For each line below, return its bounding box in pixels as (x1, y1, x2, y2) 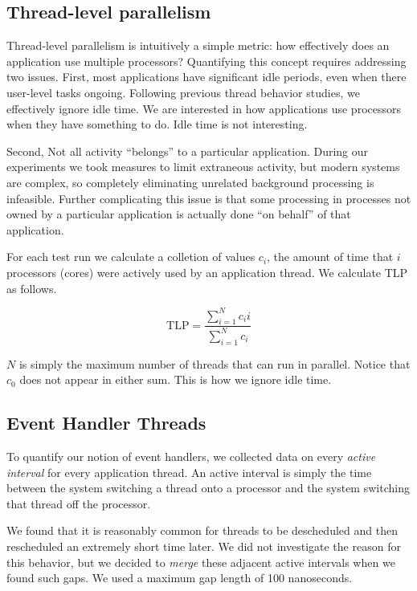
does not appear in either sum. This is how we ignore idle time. (19, 371, 332, 388)
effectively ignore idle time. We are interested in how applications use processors (6, 100, 401, 116)
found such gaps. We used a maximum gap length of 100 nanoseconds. (6, 569, 353, 586)
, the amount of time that (267, 248, 394, 265)
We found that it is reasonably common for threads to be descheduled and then (6, 522, 398, 539)
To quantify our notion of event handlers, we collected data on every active (6, 447, 376, 464)
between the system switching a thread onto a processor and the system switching (6, 479, 410, 496)
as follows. (6, 279, 57, 296)
